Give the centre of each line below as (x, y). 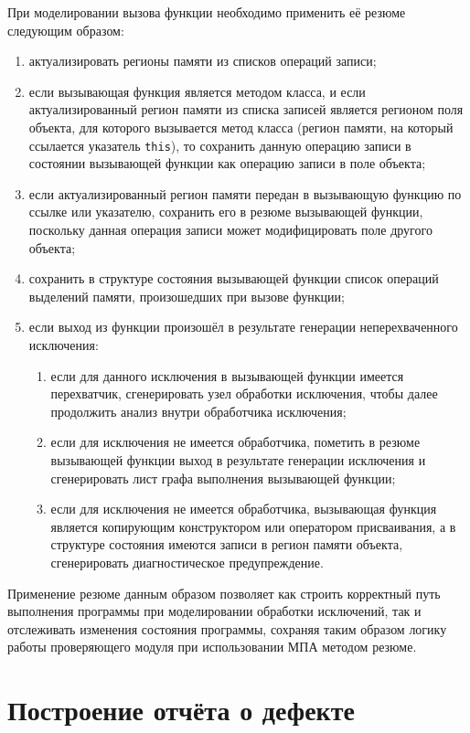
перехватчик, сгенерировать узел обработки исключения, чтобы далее (244, 393)
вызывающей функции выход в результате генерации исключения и (238, 459)
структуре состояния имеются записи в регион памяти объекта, (227, 544)
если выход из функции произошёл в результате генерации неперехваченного (243, 327)
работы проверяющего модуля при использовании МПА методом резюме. (212, 647)
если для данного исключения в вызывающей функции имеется (227, 375)
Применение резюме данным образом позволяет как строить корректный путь (224, 593)
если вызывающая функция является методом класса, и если (197, 91)
